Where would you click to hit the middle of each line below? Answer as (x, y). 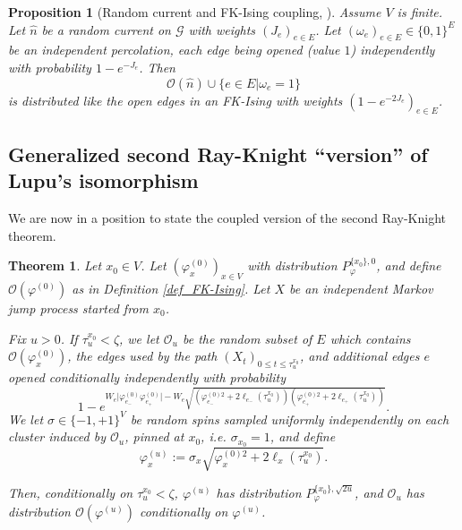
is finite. (420, 12)
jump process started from (78, 308)
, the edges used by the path (142, 356)
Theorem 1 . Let (55, 265)
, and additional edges (360, 356)
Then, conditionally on (71, 492)
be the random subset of (247, 338)
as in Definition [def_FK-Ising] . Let (171, 288)
